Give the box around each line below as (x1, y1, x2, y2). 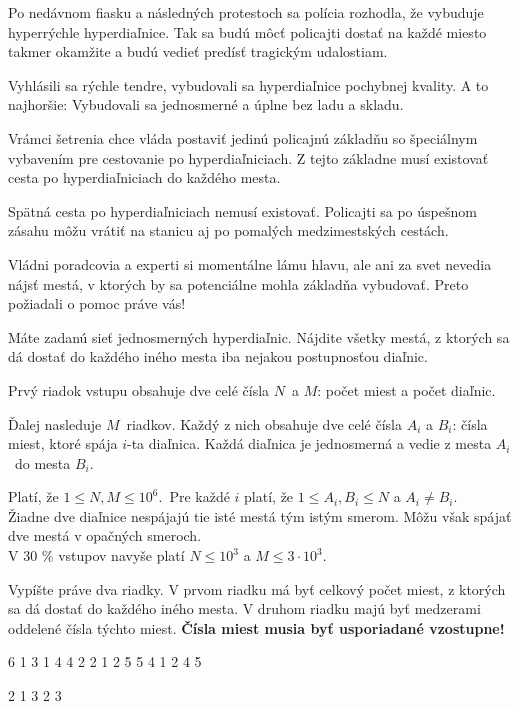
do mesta (14, 452, 71, 473)
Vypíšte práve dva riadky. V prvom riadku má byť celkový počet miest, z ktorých (8, 578, 506, 599)
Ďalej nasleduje (8, 413, 102, 434)
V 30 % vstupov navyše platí (8, 545, 185, 566)
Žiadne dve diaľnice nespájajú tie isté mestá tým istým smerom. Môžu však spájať (8, 505, 512, 526)
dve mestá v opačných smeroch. (8, 525, 202, 546)
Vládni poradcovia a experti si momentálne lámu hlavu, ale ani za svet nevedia (8, 253, 492, 274)
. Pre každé (158, 486, 230, 507)
